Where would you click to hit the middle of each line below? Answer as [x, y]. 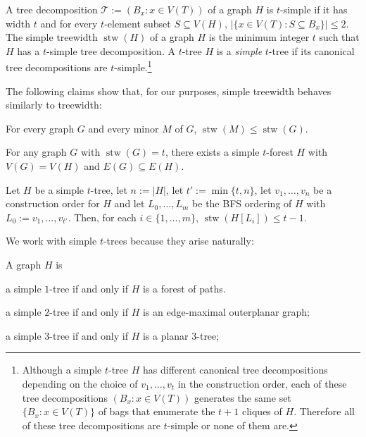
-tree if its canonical [311, 50]
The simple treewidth [52, 37]
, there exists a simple [212, 152]
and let [130, 203]
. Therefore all [324, 411]
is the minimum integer [259, 37]
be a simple [59, 189]
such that [339, 37]
